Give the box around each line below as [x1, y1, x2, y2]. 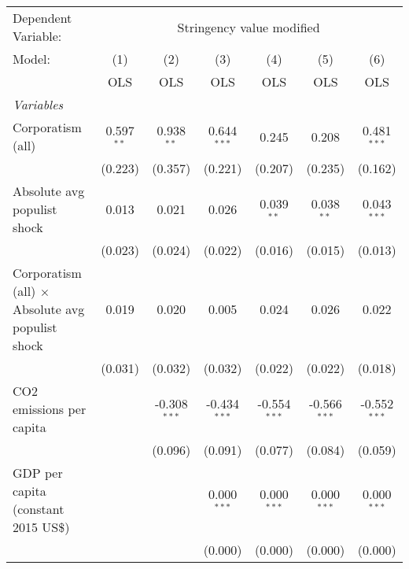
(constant [13, 500, 64, 518]
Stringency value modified [177, 17, 320, 36]
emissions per [13, 400, 87, 418]
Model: [13, 50, 51, 68]
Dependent [13, 9, 72, 27]
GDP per [13, 464, 63, 482]
